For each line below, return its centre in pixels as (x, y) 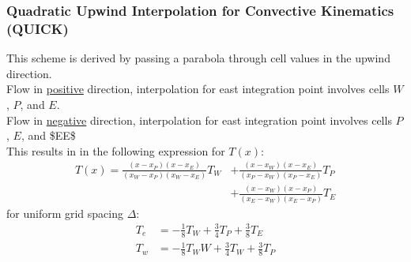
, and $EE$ (48, 135)
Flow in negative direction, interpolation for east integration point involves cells (199, 120)
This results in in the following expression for (116, 150)
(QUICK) (38, 28)
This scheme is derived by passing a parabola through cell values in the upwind (198, 58)
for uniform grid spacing (65, 213)
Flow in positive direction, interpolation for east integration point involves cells (198, 89)
